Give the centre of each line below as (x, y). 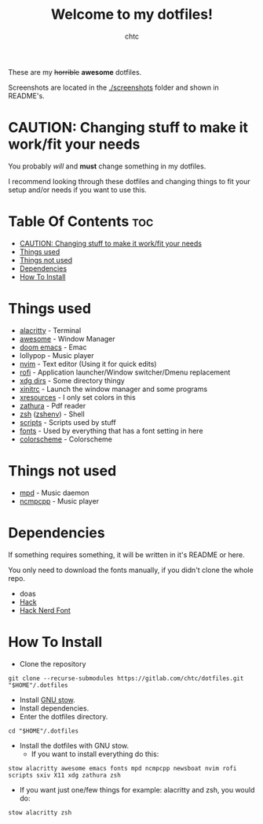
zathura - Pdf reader (53, 405)
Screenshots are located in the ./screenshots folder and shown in (114, 87)
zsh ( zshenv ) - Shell (52, 414)
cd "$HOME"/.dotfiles (44, 731)
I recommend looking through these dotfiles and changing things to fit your (130, 181)
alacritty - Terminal (50, 330)
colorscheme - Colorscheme (66, 439)
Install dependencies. (54, 708)
